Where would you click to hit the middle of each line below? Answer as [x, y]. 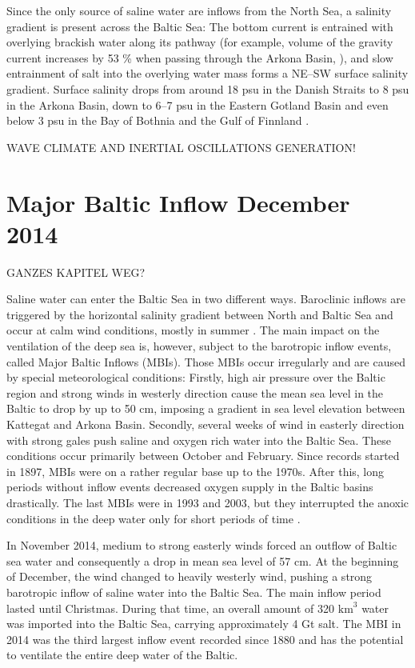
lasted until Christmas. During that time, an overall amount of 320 [171, 608]
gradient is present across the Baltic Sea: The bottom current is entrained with [200, 26]
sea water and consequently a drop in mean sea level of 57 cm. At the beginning [203, 560]
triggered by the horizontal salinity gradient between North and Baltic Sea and [200, 314]
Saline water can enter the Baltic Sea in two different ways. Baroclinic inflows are [206, 299]
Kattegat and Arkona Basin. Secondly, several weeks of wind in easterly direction [206, 424]
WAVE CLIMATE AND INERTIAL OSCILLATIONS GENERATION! [181, 147]
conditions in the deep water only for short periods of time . [154, 518]
